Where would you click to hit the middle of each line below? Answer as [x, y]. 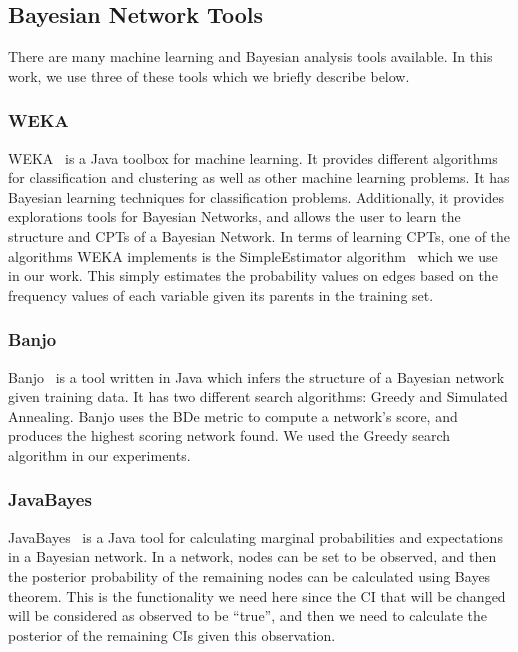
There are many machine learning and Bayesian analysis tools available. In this [250, 56]
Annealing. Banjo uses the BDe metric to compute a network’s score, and [233, 415]
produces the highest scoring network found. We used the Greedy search [229, 435]
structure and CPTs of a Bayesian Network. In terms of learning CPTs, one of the [259, 235]
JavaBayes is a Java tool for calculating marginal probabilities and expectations [255, 536]
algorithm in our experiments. [99, 454]
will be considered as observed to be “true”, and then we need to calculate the [248, 615]
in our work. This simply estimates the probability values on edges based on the [253, 275]
